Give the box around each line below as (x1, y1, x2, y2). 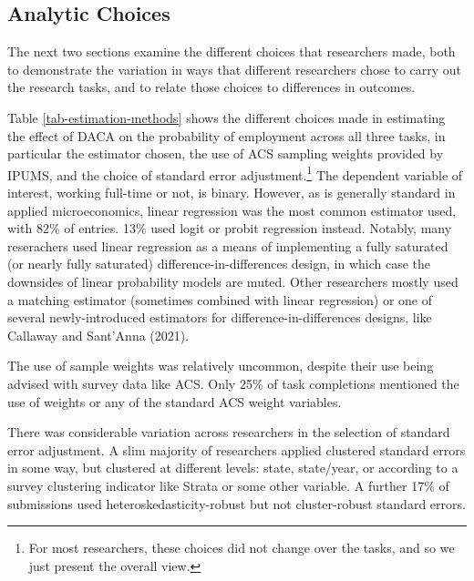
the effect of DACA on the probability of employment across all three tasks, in (7, 126, 446, 145)
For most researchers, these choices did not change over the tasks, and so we (28, 538, 455, 557)
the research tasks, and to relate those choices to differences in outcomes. (7, 77, 416, 97)
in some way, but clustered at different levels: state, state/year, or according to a (7, 458, 459, 477)
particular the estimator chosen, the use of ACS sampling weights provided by (7, 144, 444, 163)
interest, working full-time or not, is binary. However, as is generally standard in (7, 183, 456, 202)
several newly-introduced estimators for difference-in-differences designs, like (7, 308, 432, 327)
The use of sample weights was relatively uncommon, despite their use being (7, 356, 434, 375)
